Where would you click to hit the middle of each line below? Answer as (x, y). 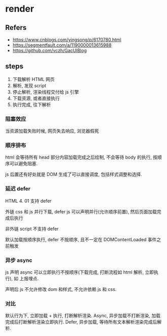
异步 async (19, 260)
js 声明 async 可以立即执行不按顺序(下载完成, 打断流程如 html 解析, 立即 (80, 272)
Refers (16, 28)
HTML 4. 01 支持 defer (28, 201)
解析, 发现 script (29, 85)
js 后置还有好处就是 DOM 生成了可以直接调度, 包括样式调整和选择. (74, 174)
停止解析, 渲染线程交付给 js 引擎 (46, 92)
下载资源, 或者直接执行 (36, 98)
